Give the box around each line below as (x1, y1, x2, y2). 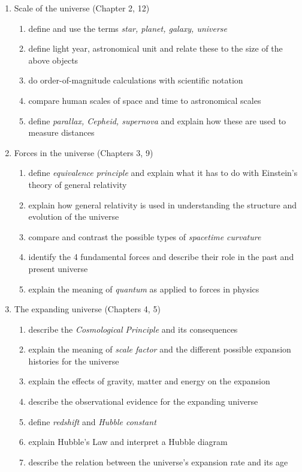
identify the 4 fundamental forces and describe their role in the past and (28, 250, 294, 263)
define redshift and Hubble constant (28, 415, 156, 428)
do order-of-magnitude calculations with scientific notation (28, 74, 243, 86)
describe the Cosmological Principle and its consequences (28, 322, 238, 335)
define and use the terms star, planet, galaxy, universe (28, 22, 228, 34)
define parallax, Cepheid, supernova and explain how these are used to (28, 114, 286, 127)
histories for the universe (28, 354, 119, 367)
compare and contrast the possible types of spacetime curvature (28, 230, 261, 243)
